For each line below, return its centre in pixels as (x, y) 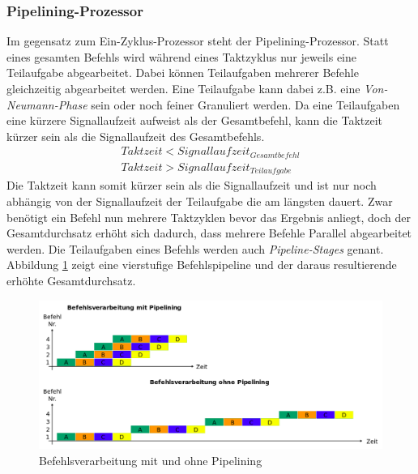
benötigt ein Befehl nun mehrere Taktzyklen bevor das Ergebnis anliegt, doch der (209, 217)
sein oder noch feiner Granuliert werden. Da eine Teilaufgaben (245, 104)
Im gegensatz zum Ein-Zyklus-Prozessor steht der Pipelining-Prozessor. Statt (198, 41)
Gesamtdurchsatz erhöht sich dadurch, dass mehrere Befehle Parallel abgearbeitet (209, 233)
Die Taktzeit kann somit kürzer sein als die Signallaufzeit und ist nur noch (192, 185)
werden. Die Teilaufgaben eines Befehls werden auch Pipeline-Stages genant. (195, 248)
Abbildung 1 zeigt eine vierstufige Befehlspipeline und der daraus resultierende (202, 265)
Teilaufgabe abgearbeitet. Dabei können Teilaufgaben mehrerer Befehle (183, 73)
